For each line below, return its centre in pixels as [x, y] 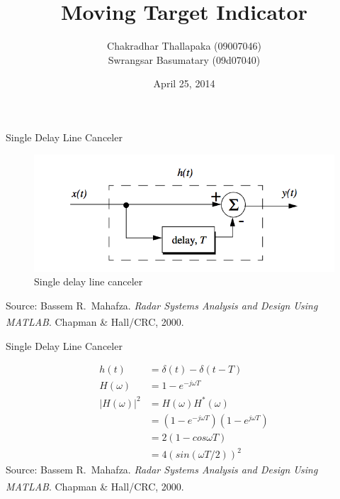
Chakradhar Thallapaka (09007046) [184, 46]
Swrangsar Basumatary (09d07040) [184, 59]
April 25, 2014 [184, 83]
